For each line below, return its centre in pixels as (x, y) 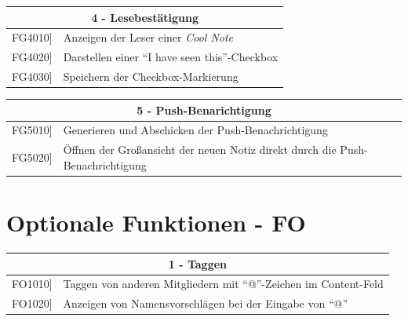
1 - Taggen (198, 263)
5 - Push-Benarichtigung (204, 109)
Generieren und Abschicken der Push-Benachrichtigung (195, 130)
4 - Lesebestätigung (145, 17)
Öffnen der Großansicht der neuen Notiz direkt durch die (200, 150)
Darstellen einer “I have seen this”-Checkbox (171, 57)
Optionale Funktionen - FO (156, 223)
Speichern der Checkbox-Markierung (151, 77)
